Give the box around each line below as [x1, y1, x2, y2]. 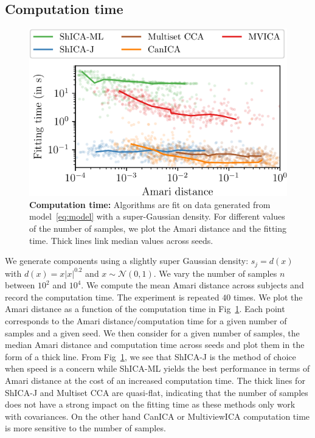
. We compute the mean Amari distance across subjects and [81, 279, 304, 291]
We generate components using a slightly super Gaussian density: [5, 254, 249, 267]
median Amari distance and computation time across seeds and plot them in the [5, 338, 305, 351]
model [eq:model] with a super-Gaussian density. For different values [29, 210, 285, 223]
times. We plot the [233, 290, 303, 303]
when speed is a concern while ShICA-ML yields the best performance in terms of [5, 362, 310, 375]
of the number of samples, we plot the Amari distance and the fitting [29, 221, 287, 234]
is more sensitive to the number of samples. [5, 422, 166, 434]
